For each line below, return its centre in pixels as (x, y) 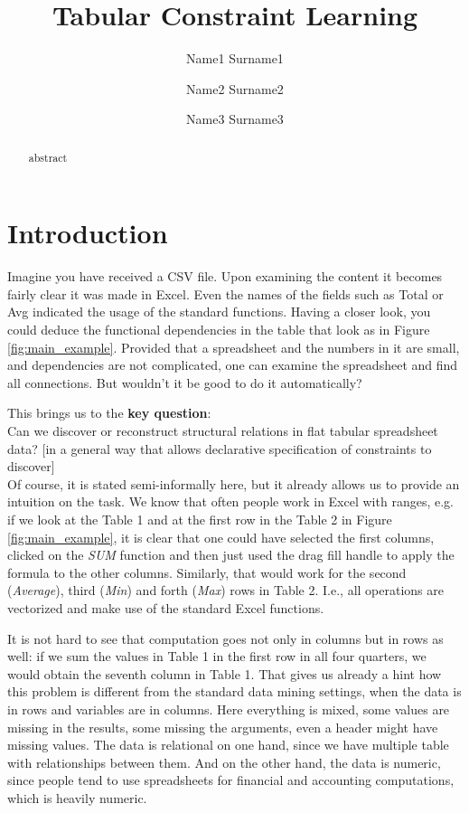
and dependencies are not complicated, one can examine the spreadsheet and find (233, 365)
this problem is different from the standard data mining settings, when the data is (234, 691)
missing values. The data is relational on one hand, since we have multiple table (228, 745)
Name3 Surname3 (235, 119)
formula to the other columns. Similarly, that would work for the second (207, 572)
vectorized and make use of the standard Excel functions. (166, 607)
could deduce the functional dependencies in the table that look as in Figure (219, 330)
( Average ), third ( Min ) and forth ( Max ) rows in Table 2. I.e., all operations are (225, 590)
